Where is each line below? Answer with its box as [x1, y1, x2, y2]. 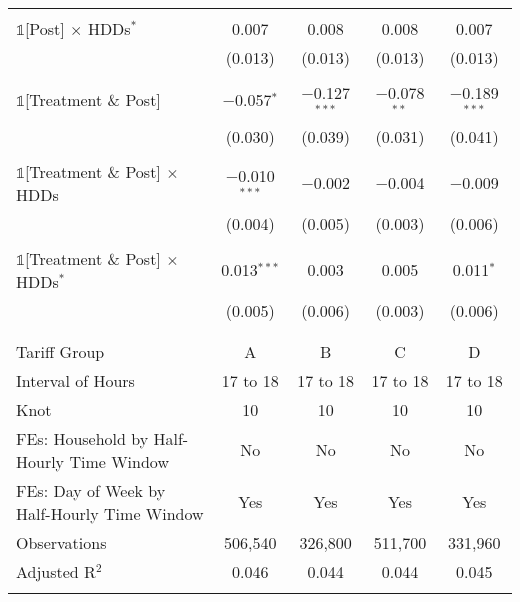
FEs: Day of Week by [16, 478, 166, 502]
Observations [16, 530, 107, 554]
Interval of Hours [16, 368, 135, 392]
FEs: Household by [16, 426, 149, 450]
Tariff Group [16, 339, 105, 363]
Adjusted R [16, 559, 96, 583]
